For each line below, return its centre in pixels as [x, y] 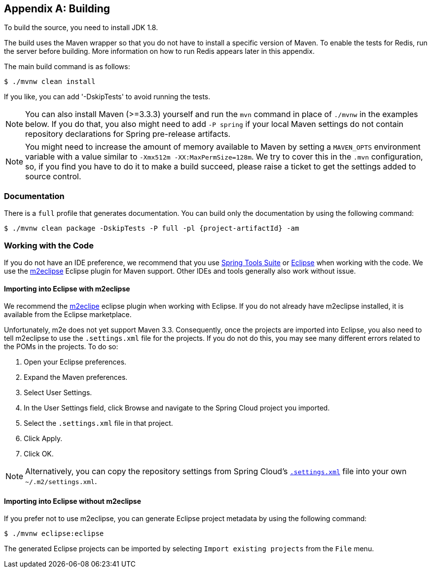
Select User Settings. [58, 393]
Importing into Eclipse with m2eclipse [67, 288]
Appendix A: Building [57, 9]
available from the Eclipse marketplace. [68, 315]
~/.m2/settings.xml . [61, 481]
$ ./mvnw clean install [50, 82]
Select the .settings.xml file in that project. [98, 423]
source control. [53, 177]
